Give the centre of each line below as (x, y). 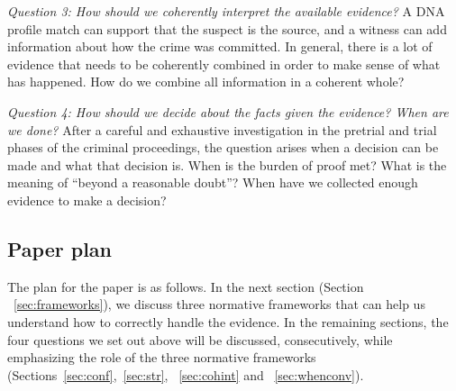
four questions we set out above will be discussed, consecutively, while (200, 339)
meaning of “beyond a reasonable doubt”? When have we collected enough (213, 182)
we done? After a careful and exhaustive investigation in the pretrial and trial (222, 129)
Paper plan (60, 248)
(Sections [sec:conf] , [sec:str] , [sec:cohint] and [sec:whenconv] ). (186, 374)
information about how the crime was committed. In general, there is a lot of (220, 46)
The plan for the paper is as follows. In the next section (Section (186, 286)
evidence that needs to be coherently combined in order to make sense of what (224, 64)
